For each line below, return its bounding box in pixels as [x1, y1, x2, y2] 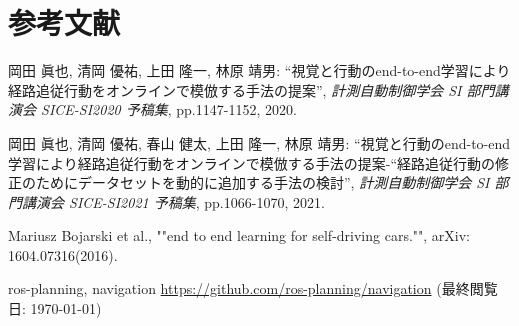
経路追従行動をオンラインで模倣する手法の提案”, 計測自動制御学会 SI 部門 [8, 79, 495, 100]
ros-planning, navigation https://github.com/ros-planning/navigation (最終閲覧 [8, 278, 498, 299]
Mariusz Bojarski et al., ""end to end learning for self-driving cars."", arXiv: [8, 225, 470, 246]
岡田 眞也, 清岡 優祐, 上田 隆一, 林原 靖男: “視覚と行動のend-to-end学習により [8, 60, 511, 81]
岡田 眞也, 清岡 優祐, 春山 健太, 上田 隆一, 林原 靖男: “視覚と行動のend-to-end [8, 132, 511, 153]
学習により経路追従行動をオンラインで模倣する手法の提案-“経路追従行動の [8, 152, 495, 173]
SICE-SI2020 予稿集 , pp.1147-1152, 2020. [41, 99, 297, 120]
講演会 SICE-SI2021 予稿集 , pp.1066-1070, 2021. [21, 191, 325, 212]
